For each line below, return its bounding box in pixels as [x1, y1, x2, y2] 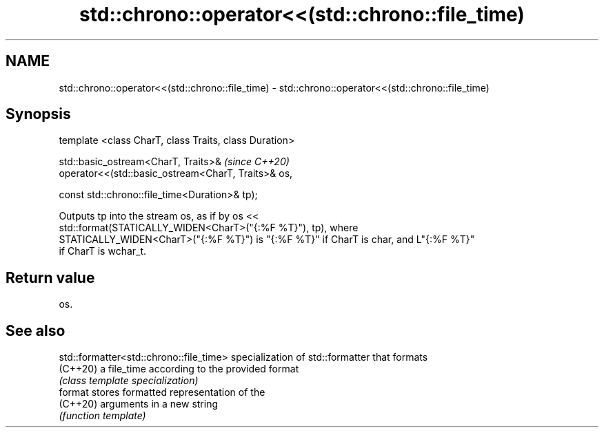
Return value [6, 268, 95, 286]
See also [6, 321, 66, 339]
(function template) [59, 410, 146, 422]
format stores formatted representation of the [59, 386, 265, 399]
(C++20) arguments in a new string [59, 398, 219, 410]
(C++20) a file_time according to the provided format [59, 363, 299, 375]
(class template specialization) [59, 374, 199, 387]
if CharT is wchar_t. [59, 245, 147, 257]
